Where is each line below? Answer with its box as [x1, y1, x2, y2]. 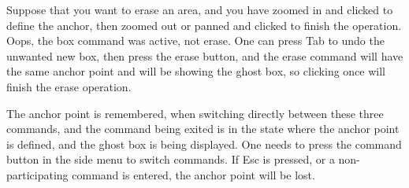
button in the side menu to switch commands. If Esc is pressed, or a [6, 151, 335, 168]
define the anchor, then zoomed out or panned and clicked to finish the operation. [6, 17, 402, 33]
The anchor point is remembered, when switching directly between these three [6, 105, 384, 121]
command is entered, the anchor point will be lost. [72, 166, 315, 182]
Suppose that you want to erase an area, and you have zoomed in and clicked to [6, 2, 393, 17]
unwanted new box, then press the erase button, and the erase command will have [6, 47, 403, 64]
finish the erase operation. [6, 78, 132, 94]
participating [6, 166, 69, 182]
